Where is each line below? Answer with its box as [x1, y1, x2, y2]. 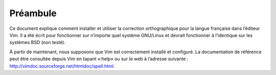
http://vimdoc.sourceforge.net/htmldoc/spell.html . [9, 63, 115, 69]
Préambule [9, 8, 57, 19]
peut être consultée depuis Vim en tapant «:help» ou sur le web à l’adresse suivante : [9, 56, 189, 62]
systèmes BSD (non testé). [9, 40, 66, 46]
